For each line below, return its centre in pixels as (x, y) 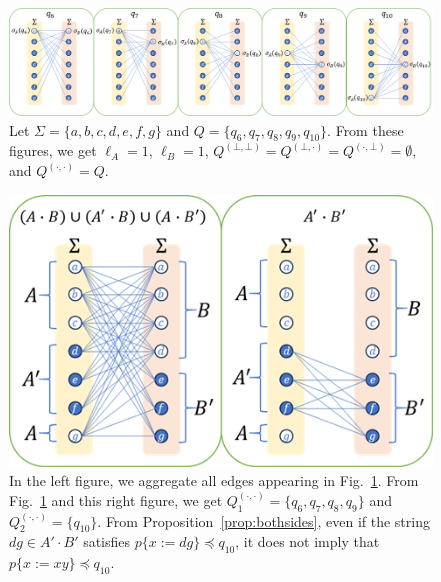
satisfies (107, 541)
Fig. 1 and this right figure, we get (116, 499)
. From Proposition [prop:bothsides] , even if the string (263, 520)
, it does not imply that (307, 541)
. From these (365, 129)
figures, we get (53, 150)
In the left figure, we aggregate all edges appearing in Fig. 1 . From (214, 480)
